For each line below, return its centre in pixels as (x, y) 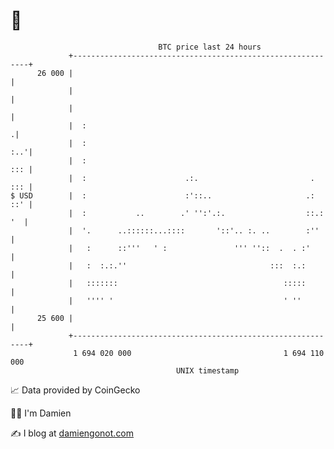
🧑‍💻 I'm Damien (41, 413)
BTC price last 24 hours (210, 47)
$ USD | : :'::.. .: (162, 195)
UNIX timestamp (207, 370)
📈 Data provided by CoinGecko (75, 390)
